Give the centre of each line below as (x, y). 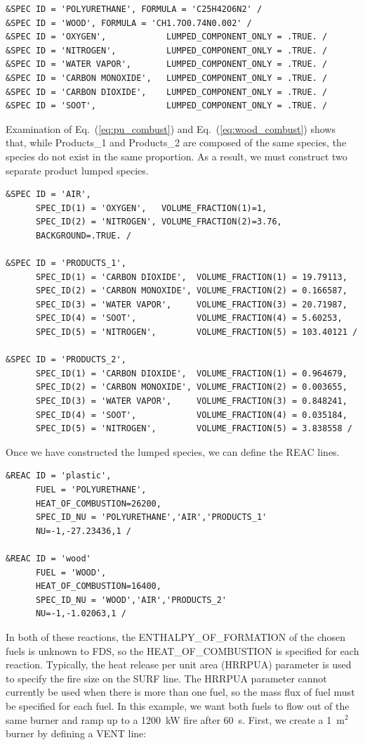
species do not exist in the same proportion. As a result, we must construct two (177, 156)
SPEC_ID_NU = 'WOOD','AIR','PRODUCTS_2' (131, 600)
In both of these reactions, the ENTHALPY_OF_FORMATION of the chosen (176, 636)
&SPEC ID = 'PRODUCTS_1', (66, 263)
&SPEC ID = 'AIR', (48, 195)
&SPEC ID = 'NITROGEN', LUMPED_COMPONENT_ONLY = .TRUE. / (167, 50)
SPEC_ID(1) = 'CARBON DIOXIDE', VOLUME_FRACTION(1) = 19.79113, (191, 277)
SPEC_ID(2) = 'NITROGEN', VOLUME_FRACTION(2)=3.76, (159, 222)
